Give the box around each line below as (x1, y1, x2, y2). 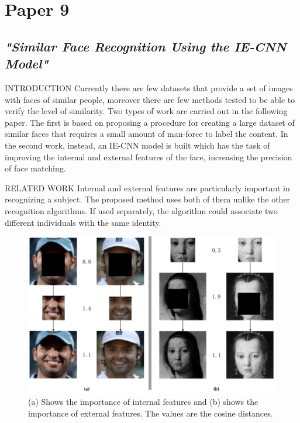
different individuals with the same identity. (5, 216, 161, 228)
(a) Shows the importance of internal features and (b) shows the (28, 396, 258, 408)
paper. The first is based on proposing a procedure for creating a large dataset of (5, 116, 295, 128)
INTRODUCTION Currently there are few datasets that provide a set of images (5, 81, 293, 94)
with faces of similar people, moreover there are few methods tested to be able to (5, 93, 295, 105)
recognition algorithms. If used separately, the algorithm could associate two (5, 204, 278, 216)
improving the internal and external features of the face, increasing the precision (5, 150, 292, 163)
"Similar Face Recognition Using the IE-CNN (5, 37, 287, 55)
